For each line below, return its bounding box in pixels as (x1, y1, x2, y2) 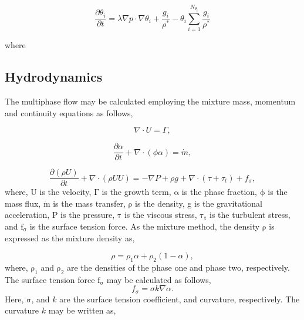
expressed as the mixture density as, (5, 231, 135, 244)
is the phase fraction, (181, 186, 258, 198)
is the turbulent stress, (210, 208, 291, 221)
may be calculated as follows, (106, 273, 211, 285)
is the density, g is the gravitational (135, 197, 262, 209)
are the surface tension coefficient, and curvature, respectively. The (59, 292, 300, 305)
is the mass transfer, (53, 197, 126, 209)
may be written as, (48, 304, 116, 316)
